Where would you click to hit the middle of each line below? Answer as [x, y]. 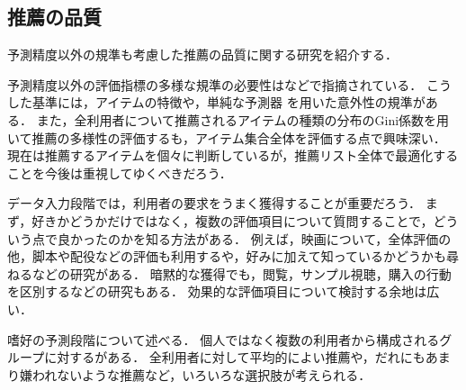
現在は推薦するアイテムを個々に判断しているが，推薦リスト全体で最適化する [233, 155]
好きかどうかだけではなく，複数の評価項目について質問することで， [233, 220]
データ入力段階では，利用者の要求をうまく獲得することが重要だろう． [215, 203]
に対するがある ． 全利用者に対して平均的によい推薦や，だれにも [235, 357]
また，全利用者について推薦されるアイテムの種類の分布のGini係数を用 [243, 119]
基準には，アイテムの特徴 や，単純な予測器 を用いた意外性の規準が [229, 102]
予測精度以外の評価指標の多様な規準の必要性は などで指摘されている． [215, 84]
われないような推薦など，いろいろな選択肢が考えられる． [202, 374]
